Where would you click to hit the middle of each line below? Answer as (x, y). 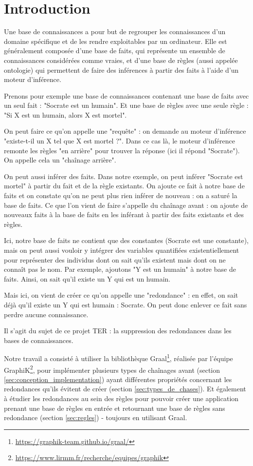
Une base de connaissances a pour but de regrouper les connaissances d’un (115, 31)
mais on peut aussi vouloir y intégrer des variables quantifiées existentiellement (122, 250)
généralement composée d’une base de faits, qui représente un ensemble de (115, 51)
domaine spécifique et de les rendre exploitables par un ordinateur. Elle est (116, 41)
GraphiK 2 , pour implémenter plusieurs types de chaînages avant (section (112, 369)
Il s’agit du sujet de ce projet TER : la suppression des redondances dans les (118, 331)
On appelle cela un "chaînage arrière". (60, 160)
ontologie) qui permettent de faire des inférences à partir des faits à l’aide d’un (121, 70)
